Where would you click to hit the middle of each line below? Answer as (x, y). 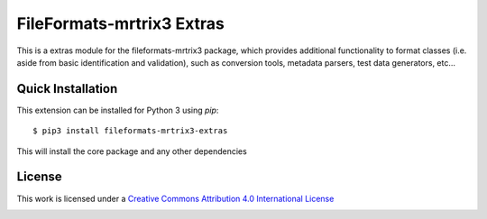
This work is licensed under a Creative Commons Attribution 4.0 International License (175, 198)
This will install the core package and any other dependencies (132, 151)
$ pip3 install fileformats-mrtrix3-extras (130, 131)
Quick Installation (67, 89)
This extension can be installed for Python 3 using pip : (118, 110)
